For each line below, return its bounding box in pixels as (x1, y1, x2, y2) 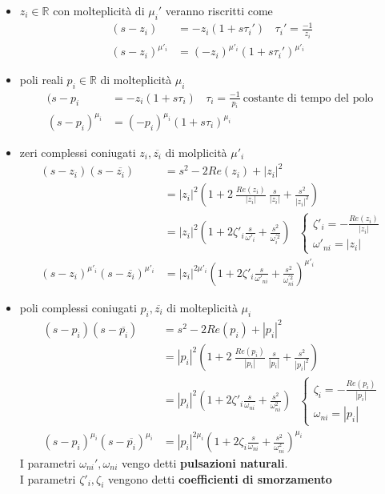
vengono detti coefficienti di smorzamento (108, 470, 332, 487)
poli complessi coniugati (19, 299, 137, 315)
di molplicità (165, 144, 227, 160)
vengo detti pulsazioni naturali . (121, 455, 288, 472)
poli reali (19, 71, 63, 88)
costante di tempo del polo (243, 92, 374, 104)
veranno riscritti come (165, 2, 273, 18)
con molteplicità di (53, 2, 145, 18)
